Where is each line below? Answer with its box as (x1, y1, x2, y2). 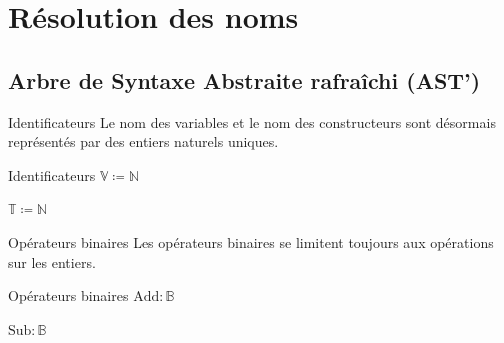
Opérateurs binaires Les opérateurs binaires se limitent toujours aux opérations (8, 231, 494, 252)
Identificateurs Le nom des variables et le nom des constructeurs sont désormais (8, 111, 496, 132)
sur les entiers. (8, 251, 96, 272)
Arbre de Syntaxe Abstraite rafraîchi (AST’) (8, 64, 481, 95)
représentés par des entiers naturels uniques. (8, 131, 279, 152)
